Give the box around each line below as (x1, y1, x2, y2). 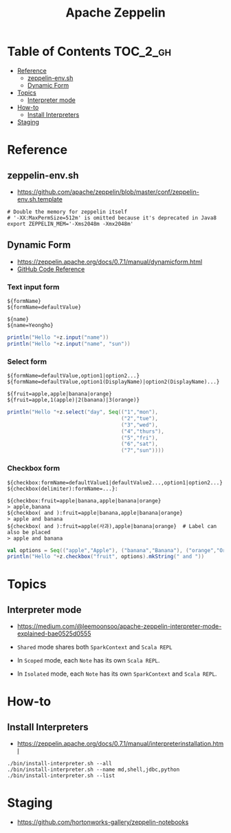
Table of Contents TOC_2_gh (7, 43, 172, 59)
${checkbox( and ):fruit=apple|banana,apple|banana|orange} (7, 509, 184, 516)
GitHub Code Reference (16, 264, 85, 273)
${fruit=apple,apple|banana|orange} (7, 391, 112, 398)
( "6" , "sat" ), (120, 440, 158, 448)
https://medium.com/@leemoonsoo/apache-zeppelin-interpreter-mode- (16, 623, 222, 631)
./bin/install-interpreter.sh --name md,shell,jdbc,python (7, 766, 180, 774)
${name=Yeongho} (7, 322, 54, 329)
